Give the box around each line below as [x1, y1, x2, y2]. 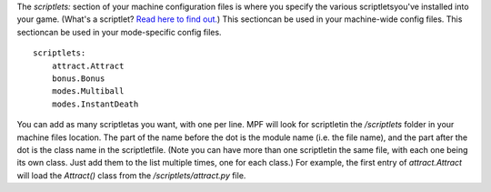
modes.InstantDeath [51, 98, 139, 109]
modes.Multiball [51, 86, 125, 96]
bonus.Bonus [51, 73, 105, 84]
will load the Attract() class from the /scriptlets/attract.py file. [16, 169, 246, 181]
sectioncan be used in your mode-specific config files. [16, 26, 222, 37]
